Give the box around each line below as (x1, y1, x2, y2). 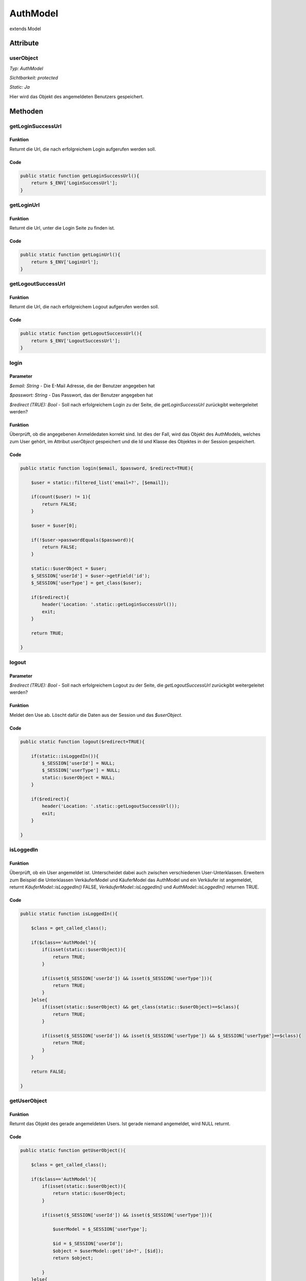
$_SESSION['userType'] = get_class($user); (31, 580, 142, 586)
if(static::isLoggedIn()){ (31, 753, 99, 759)
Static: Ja (9, 84, 30, 90)
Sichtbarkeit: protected (9, 75, 58, 81)
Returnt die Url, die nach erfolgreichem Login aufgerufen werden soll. (9, 146, 156, 152)
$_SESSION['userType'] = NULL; (42, 768, 120, 773)
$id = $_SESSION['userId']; (52, 1241, 123, 1247)
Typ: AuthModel (9, 65, 44, 71)
